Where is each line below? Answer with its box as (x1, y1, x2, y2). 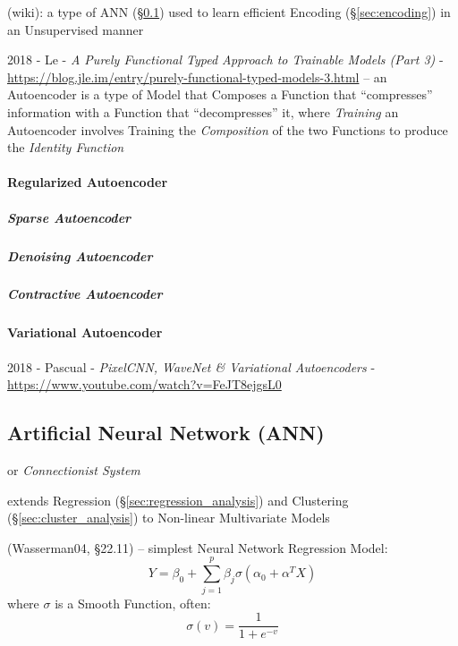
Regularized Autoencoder (7, 173, 168, 191)
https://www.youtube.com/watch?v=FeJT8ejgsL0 (7, 375, 282, 394)
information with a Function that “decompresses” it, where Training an (7, 102, 399, 121)
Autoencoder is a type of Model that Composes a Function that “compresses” (7, 85, 433, 104)
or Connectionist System (7, 461, 140, 480)
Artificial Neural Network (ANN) (7, 419, 325, 446)
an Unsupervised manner (7, 20, 144, 38)
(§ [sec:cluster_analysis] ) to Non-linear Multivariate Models (7, 508, 330, 527)
